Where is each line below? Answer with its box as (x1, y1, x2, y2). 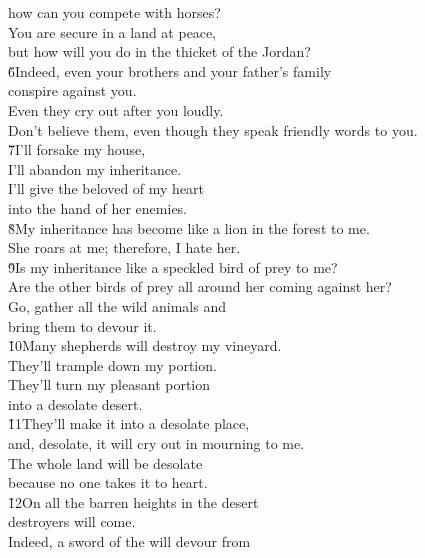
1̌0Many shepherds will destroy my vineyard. (8, 335, 282, 356)
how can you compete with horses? (8, 2, 221, 22)
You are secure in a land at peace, (8, 21, 217, 42)
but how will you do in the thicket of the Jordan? (8, 41, 311, 62)
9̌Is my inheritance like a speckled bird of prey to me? (8, 256, 338, 277)
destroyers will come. (8, 511, 136, 532)
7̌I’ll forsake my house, (8, 139, 146, 160)
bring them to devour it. (8, 315, 157, 336)
